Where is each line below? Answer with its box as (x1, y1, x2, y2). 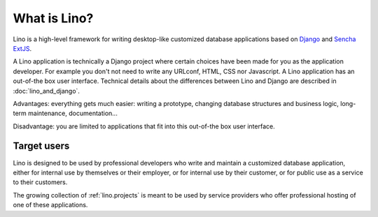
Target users (13, 140, 70, 152)
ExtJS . (13, 44, 31, 52)
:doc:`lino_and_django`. (13, 87, 80, 95)
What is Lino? (13, 10, 94, 26)
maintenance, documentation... (28, 109, 118, 118)
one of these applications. (13, 201, 88, 209)
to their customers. (13, 178, 68, 186)
